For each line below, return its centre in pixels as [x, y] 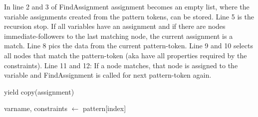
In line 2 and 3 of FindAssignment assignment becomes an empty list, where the [127, 6]
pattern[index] [105, 108]
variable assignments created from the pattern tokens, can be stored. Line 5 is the [129, 16]
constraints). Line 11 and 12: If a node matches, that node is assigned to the [121, 65]
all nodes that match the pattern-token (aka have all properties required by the [126, 55]
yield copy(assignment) [39, 91]
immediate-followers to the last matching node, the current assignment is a [119, 36]
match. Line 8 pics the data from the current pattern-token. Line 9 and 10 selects [129, 46]
